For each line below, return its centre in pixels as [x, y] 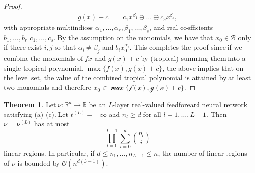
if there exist [23, 47]
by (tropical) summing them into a [193, 58]
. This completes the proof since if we [186, 47]
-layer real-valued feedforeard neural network [180, 104]
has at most [52, 124]
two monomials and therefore [48, 87]
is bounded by [39, 162]
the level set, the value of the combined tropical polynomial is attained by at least [127, 77]
